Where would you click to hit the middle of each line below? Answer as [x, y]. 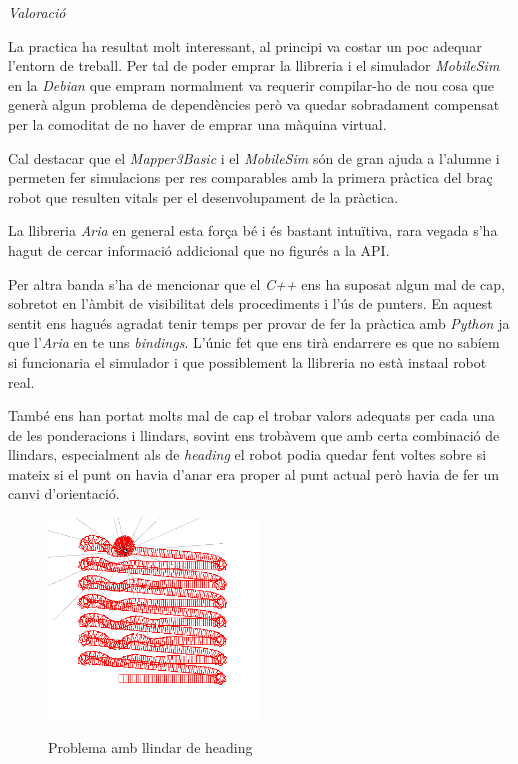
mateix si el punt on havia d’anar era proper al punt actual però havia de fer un [254, 473]
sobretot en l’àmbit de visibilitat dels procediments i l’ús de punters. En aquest [250, 303]
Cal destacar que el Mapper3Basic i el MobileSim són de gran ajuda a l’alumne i [254, 157]
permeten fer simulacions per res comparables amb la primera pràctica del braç [250, 177]
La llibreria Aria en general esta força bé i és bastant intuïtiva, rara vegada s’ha [253, 230]
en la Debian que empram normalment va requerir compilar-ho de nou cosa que [251, 84]
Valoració [37, 12]
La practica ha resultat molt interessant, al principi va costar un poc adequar [245, 45]
